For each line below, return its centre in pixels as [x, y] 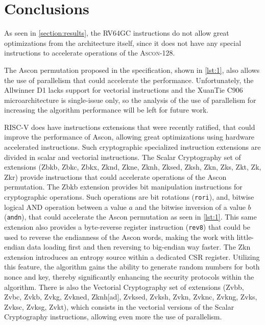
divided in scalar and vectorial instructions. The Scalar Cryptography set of [123, 157]
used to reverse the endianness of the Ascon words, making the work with [119, 237]
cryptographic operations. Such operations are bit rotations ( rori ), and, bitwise [129, 197]
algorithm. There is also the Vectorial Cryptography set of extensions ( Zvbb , [124, 287]
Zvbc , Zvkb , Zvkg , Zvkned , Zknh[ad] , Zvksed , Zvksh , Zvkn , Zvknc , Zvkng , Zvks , [131, 297]
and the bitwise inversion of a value [190, 207]
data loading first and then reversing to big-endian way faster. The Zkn [139, 247]
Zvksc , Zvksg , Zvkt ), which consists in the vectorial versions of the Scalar [119, 306]
